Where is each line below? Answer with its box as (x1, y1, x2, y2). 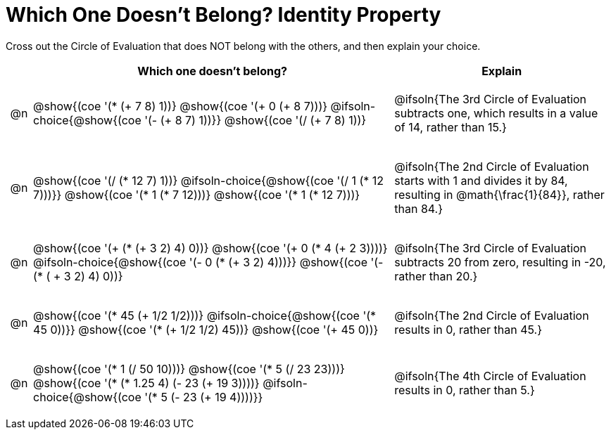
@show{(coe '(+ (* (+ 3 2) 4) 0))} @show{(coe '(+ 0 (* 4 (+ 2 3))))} (33, 240, 388, 255)
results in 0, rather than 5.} (394, 382, 535, 397)
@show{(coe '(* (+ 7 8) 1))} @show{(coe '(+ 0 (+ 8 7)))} (33, 98, 328, 113)
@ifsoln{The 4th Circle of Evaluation (394, 368, 586, 383)
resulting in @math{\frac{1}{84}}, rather (394, 187, 605, 202)
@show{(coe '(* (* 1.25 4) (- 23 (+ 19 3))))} (33, 375, 260, 390)
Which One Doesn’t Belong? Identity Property (6, 3, 441, 27)
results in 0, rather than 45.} (394, 322, 543, 337)
